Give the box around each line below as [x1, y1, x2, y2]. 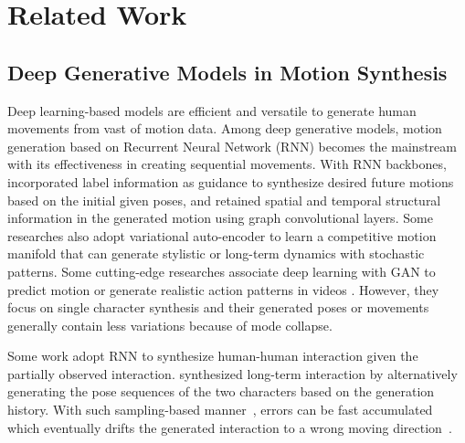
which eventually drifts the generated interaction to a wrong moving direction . [7, 417, 452, 437]
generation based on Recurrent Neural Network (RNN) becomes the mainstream [7, 136, 457, 155]
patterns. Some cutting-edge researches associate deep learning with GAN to [7, 261, 436, 280]
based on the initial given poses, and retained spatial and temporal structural [7, 190, 441, 209]
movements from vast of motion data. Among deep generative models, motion [7, 119, 442, 138]
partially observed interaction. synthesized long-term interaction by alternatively [7, 364, 458, 383]
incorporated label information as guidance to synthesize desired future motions [7, 172, 454, 191]
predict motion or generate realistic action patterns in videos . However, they [7, 280, 439, 299]
